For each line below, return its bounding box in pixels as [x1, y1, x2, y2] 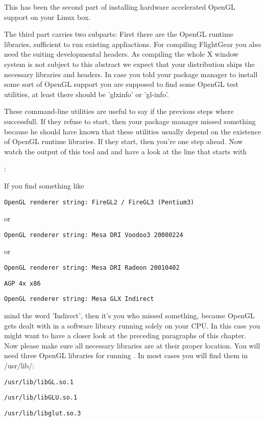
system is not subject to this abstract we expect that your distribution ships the [4, 58, 255, 69]
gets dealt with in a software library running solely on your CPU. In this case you [4, 320, 260, 331]
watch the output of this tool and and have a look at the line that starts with [4, 146, 247, 156]
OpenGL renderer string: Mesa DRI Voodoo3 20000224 [4, 231, 183, 239]
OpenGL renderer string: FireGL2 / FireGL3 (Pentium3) [4, 198, 195, 206]
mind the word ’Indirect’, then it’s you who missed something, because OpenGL [4, 310, 255, 320]
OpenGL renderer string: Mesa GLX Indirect [4, 295, 154, 303]
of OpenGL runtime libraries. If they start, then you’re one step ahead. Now [4, 136, 243, 147]
